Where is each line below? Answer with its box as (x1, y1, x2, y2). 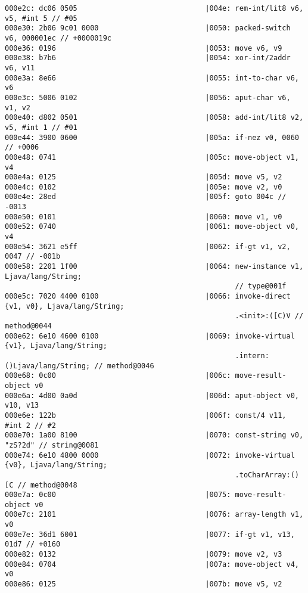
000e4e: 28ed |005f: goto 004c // (5, 193, 287, 201)
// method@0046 (94, 361, 154, 370)
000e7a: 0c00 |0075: (5, 490, 231, 499)
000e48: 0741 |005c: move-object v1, (5, 153, 299, 162)
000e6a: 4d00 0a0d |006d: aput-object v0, (5, 391, 299, 400)
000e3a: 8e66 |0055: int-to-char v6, (5, 73, 299, 82)
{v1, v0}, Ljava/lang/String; (5, 302, 125, 311)
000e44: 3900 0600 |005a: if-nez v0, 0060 (5, 133, 299, 142)
